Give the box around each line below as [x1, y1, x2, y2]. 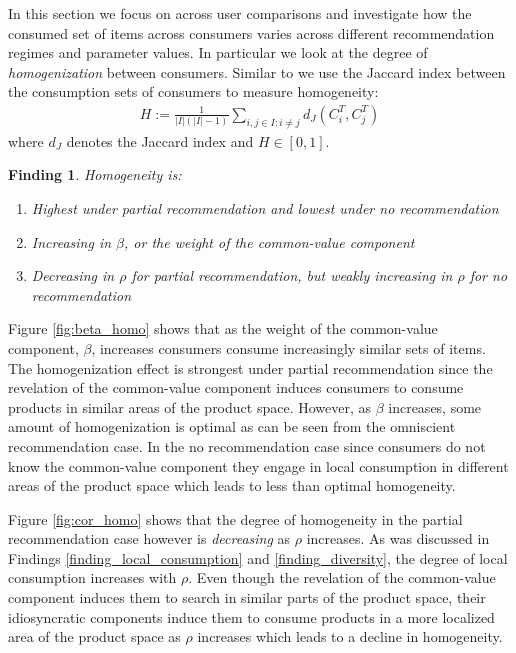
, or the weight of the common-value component [124, 231, 415, 252]
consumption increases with [8, 567, 177, 588]
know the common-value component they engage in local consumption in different [8, 455, 509, 476]
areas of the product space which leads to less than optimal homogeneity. [8, 475, 456, 496]
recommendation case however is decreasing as [8, 528, 291, 549]
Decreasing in [31, 265, 115, 286]
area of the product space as [8, 626, 181, 647]
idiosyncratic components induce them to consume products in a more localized [8, 606, 495, 627]
